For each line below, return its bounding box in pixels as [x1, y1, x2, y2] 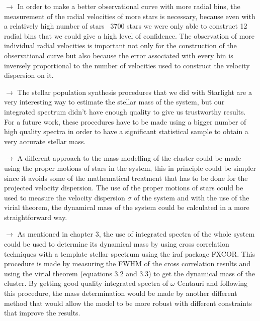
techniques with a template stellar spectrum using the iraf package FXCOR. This [4, 248, 255, 259]
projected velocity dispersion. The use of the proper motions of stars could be [4, 182, 243, 193]
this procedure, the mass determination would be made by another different [4, 288, 237, 298]
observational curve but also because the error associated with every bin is [4, 50, 233, 60]
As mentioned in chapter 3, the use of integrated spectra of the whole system [17, 229, 255, 239]
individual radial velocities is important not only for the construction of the [4, 40, 237, 51]
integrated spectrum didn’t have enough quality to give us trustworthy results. [4, 106, 246, 117]
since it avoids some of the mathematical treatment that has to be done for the [4, 172, 248, 183]
